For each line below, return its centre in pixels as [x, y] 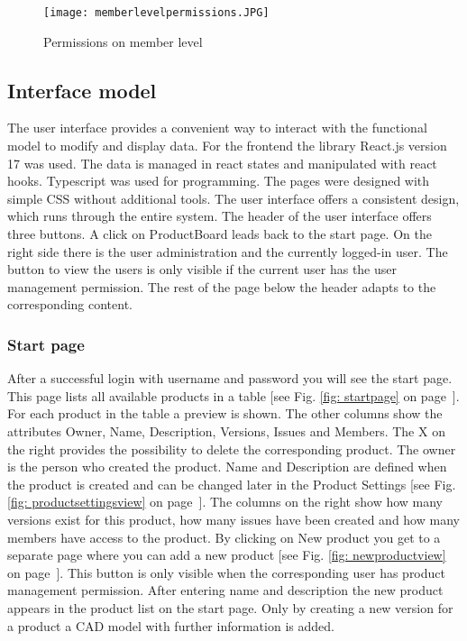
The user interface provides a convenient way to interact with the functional [217, 128]
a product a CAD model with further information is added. [171, 625]
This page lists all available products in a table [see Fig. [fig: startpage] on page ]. [233, 395]
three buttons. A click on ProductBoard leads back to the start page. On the [220, 234]
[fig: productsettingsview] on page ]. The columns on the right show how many [225, 502]
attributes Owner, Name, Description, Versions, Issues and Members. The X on [226, 430]
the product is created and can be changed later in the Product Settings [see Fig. [232, 484]
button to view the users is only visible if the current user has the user [202, 269]
